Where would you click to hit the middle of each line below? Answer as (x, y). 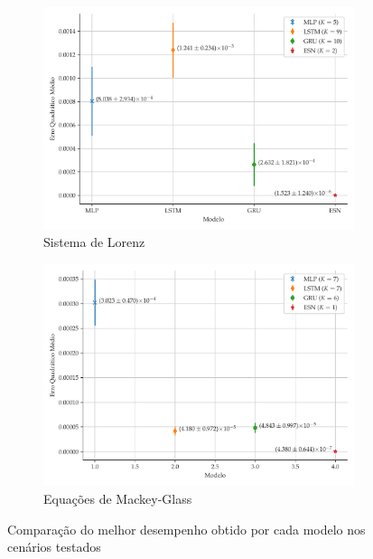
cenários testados (54, 547)
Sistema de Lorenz (94, 242)
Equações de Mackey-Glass (118, 498)
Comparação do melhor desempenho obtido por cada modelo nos (186, 529)
